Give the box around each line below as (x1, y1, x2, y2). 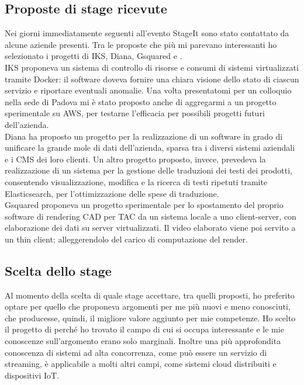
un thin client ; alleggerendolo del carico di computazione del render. (5, 233, 248, 245)
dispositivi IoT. (5, 369, 60, 381)
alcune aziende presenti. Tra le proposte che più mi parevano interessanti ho (5, 38, 277, 50)
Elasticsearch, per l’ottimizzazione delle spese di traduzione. (5, 187, 219, 199)
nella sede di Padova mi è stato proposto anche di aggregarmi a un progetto (5, 95, 277, 107)
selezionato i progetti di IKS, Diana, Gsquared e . (5, 50, 182, 62)
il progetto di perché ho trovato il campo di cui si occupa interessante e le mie (5, 323, 284, 335)
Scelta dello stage (5, 261, 112, 279)
